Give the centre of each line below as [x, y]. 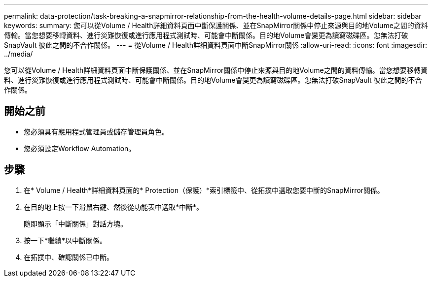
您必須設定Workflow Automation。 [80, 148]
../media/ [18, 54]
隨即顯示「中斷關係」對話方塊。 [75, 223]
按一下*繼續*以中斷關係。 [65, 240]
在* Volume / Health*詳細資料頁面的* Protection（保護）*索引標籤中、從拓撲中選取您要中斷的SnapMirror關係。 [204, 190]
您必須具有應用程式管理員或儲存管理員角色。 [96, 131]
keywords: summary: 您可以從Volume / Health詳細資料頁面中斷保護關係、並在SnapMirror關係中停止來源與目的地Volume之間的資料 [216, 25]
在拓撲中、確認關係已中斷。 [69, 257]
